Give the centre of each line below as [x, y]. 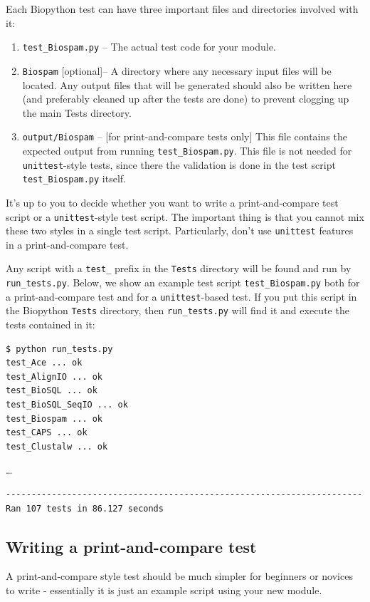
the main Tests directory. [77, 112]
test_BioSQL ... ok [52, 391]
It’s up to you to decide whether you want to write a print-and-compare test [172, 202]
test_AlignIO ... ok [54, 377]
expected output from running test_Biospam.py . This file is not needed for [187, 150]
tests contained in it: [51, 325]
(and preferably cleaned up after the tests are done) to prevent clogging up [186, 99]
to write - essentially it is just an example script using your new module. [164, 590]
